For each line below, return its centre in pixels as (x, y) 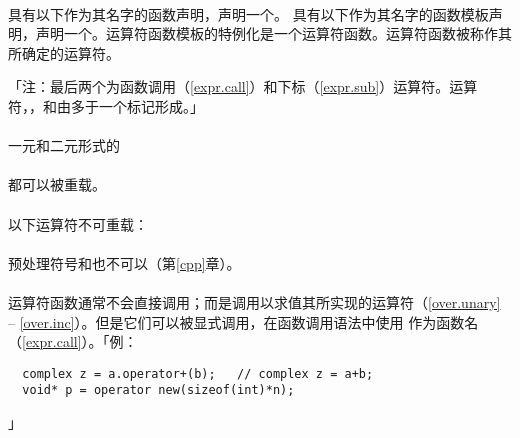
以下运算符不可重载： (78, 223)
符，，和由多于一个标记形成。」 (106, 105)
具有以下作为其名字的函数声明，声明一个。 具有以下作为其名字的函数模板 (248, 13)
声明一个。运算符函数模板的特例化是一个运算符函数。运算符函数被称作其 (273, 33)
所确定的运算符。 (64, 52)
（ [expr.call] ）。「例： (73, 341)
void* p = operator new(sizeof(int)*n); (158, 390)
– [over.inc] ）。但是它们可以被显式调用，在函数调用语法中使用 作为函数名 (243, 321)
